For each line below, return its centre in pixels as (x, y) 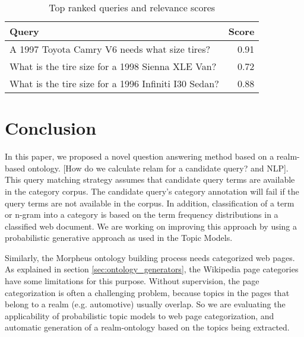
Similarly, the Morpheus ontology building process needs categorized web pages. (150, 257)
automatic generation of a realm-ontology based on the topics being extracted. (147, 327)
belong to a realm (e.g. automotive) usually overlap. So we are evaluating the (145, 304)
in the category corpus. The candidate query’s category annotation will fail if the (152, 191)
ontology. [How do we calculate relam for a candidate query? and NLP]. (158, 168)
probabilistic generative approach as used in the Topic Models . (119, 238)
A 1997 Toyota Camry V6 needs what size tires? (110, 49)
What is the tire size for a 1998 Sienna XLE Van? (113, 66)
